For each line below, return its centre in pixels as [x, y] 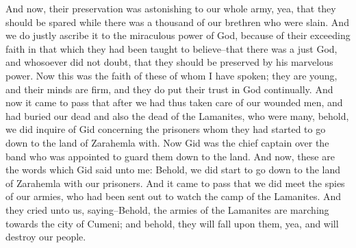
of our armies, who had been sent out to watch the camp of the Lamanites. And [174, 196]
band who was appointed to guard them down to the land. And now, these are [170, 156]
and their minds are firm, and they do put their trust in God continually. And [169, 89]
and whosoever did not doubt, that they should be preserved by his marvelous [169, 62]
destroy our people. [46, 237]
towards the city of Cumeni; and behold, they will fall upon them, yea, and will [172, 223]
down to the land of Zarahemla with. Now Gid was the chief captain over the [167, 142]
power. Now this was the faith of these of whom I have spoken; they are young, [171, 75]
